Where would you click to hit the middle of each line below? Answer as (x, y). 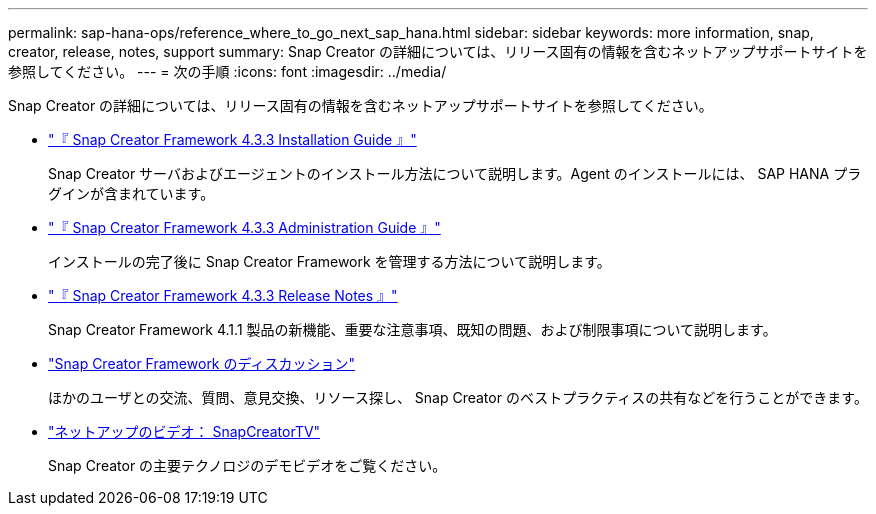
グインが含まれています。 (131, 193)
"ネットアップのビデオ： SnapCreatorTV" (184, 431)
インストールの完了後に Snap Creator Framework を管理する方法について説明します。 (329, 261)
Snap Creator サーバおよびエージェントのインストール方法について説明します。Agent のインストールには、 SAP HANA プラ (455, 173)
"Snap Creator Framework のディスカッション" (202, 363)
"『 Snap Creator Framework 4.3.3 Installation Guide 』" (232, 139)
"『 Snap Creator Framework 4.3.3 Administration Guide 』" (244, 227)
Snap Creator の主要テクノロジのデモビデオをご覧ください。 (247, 465)
